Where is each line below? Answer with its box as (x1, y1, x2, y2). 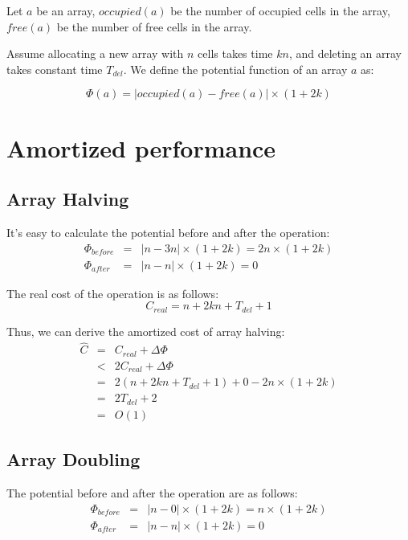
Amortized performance (6, 131, 276, 164)
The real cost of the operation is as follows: (6, 284, 219, 301)
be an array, (36, 2, 96, 18)
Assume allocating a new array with (6, 45, 184, 62)
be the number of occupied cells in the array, (170, 2, 390, 18)
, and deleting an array (288, 45, 402, 62)
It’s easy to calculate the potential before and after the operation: (6, 223, 330, 240)
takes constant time (6, 60, 103, 77)
